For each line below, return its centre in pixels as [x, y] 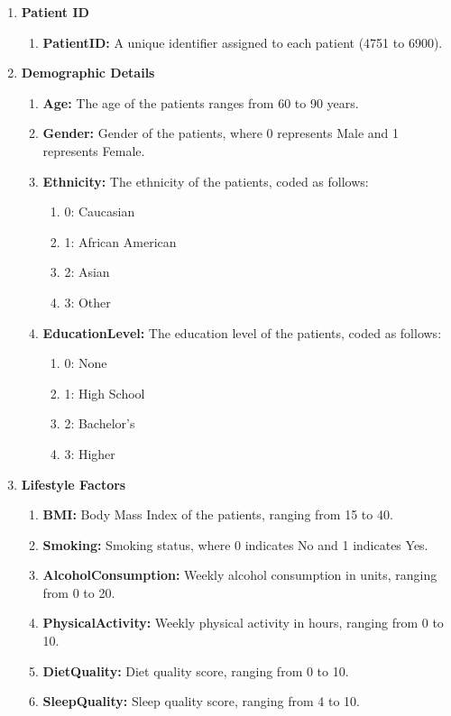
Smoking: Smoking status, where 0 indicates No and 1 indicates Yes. [235, 544]
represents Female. [94, 150]
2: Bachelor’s [100, 423]
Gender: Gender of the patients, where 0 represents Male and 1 [221, 133]
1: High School [105, 393]
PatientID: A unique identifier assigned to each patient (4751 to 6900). [243, 42]
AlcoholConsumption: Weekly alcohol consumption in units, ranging [240, 575]
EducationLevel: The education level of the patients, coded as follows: [242, 332]
